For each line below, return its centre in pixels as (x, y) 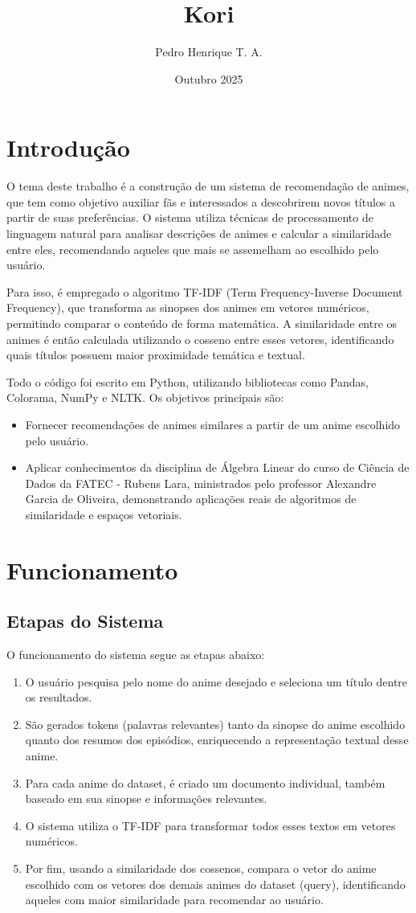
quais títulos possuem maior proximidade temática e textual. (156, 355)
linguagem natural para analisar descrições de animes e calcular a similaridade (199, 233)
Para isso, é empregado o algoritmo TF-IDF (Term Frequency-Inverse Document (205, 291)
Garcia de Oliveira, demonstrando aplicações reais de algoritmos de (191, 499)
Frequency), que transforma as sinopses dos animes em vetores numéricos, (188, 307)
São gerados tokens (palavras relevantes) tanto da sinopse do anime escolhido (215, 724)
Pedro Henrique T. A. (209, 52)
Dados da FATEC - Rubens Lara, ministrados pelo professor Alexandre (201, 483)
